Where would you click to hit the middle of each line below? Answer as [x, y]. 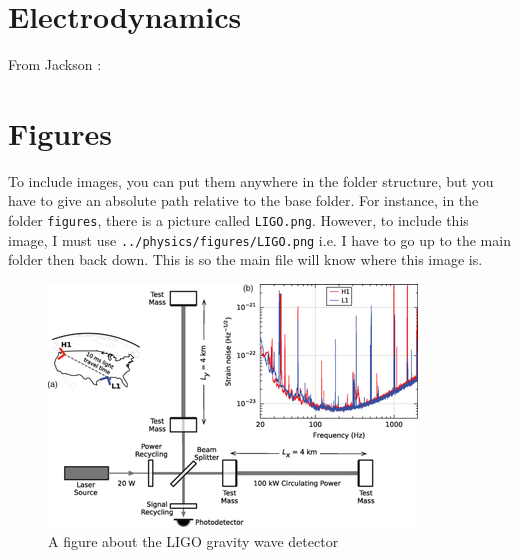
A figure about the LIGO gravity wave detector [193, 540]
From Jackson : [55, 64]
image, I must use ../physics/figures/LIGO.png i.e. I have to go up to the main [259, 239]
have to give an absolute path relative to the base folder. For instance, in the [243, 200]
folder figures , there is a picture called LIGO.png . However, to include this [238, 220]
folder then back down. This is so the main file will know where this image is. [245, 259]
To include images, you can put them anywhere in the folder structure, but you [251, 180]
